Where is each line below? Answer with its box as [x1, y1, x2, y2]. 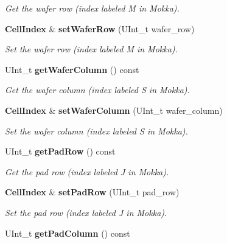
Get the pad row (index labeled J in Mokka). [5, 165, 169, 178]
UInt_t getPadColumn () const [5, 226, 130, 239]
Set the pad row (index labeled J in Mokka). [5, 206, 167, 218]
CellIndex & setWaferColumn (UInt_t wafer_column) [5, 103, 223, 116]
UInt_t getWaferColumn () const [5, 63, 139, 75]
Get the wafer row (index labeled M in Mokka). [5, 2, 180, 14]
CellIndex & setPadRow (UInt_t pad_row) [5, 186, 180, 198]
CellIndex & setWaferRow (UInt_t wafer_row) [5, 22, 195, 35]
